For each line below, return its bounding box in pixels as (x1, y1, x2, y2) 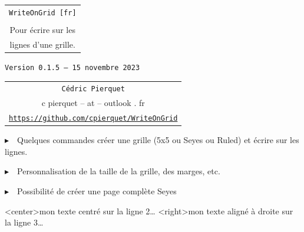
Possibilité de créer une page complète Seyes (17, 184, 177, 197)
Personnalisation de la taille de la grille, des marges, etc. (17, 165, 220, 177)
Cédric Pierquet (61, 85, 125, 94)
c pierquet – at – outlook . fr (41, 97, 145, 109)
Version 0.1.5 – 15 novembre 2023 (5, 63, 140, 72)
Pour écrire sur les (9, 23, 75, 35)
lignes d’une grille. (9, 38, 75, 50)
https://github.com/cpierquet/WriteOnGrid (9, 114, 178, 122)
